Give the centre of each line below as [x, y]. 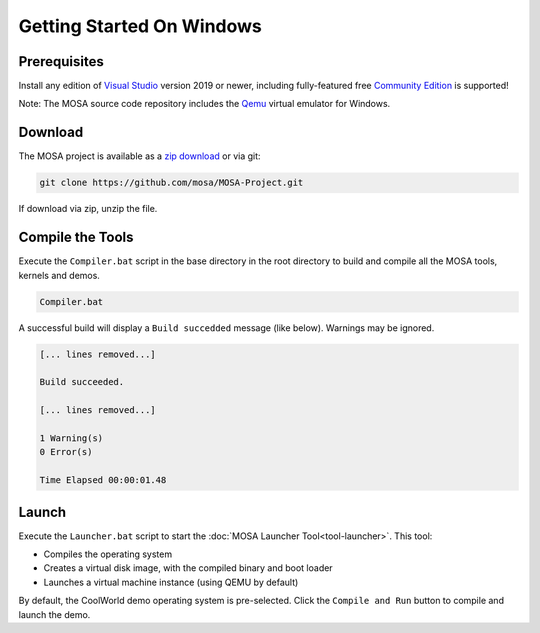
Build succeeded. [82, 382]
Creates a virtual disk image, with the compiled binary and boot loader [188, 568]
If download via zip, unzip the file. [88, 209]
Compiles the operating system [108, 554]
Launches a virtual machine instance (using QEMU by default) [171, 582]
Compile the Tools [76, 237]
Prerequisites [61, 61]
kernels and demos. [59, 275]
